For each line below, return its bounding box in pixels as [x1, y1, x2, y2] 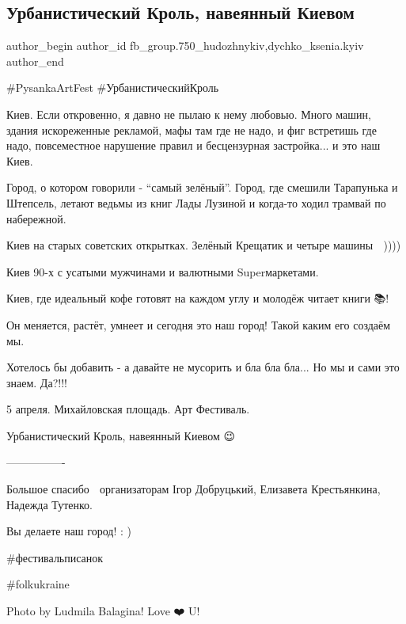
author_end [6, 52, 64, 69]
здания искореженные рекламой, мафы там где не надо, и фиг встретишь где [6, 121, 377, 138]
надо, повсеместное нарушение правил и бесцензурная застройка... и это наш [6, 137, 381, 154]
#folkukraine [6, 576, 70, 592]
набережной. [6, 210, 66, 226]
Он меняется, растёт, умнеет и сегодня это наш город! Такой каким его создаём [6, 316, 391, 333]
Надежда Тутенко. [6, 496, 93, 512]
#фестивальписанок [6, 549, 104, 565]
